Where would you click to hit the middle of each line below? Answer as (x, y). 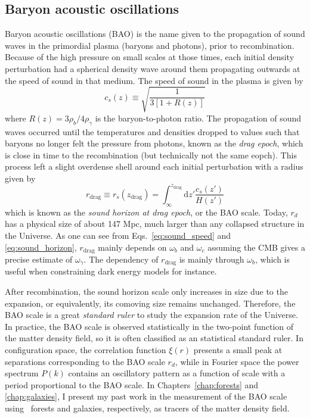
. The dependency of (121, 259)
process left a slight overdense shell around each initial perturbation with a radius (154, 166)
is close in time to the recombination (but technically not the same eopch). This (151, 155)
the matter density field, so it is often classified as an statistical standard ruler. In (154, 338)
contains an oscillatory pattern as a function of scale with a (177, 373)
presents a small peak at (238, 350)
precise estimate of (39, 259)
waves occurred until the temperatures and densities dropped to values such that (152, 131)
